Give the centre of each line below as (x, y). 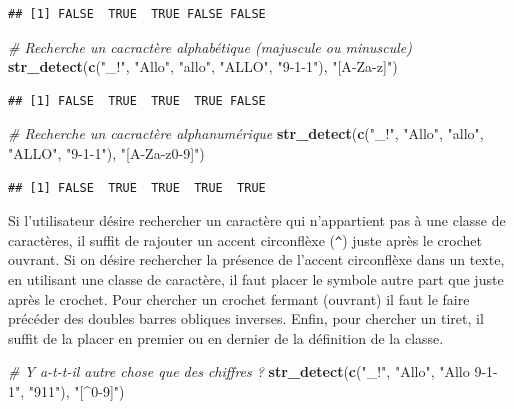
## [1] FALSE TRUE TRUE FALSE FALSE (137, 14)
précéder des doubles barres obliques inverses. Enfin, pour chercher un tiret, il (246, 318)
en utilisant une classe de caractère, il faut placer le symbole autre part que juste (256, 279)
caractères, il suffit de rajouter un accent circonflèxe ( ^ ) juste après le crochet (245, 239)
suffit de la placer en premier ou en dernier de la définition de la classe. (226, 337)
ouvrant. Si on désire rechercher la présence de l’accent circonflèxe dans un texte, (256, 259)
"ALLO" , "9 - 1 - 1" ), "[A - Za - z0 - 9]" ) (106, 152)
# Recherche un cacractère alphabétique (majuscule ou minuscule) (210, 46)
